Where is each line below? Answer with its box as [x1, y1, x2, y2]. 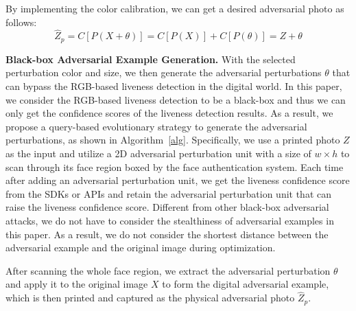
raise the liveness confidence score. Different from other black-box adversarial [5, 200, 329, 214]
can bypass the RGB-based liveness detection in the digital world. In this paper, [5, 79, 342, 93]
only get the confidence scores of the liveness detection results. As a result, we [5, 106, 333, 120]
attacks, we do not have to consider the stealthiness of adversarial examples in [5, 213, 334, 227]
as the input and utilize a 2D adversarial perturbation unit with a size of [5, 146, 311, 161]
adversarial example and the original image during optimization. [5, 240, 276, 255]
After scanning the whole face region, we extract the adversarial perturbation [5, 263, 331, 277]
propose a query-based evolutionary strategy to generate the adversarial [5, 119, 307, 133]
